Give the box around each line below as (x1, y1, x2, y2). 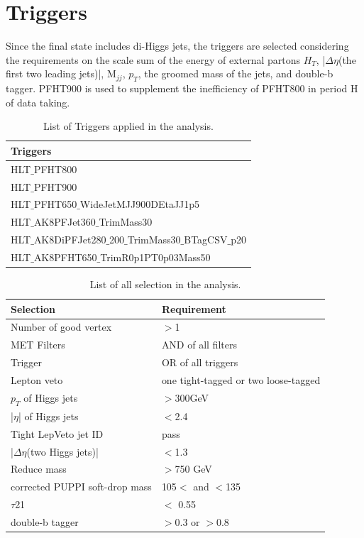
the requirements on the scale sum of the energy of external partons (6, 52, 301, 67)
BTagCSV (184, 232, 228, 247)
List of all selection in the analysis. (89, 277, 241, 292)
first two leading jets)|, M (6, 66, 116, 81)
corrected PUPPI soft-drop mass (11, 479, 152, 494)
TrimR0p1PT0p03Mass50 (100, 249, 211, 264)
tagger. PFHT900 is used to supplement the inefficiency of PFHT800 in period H (6, 81, 358, 96)
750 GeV (175, 461, 212, 476)
